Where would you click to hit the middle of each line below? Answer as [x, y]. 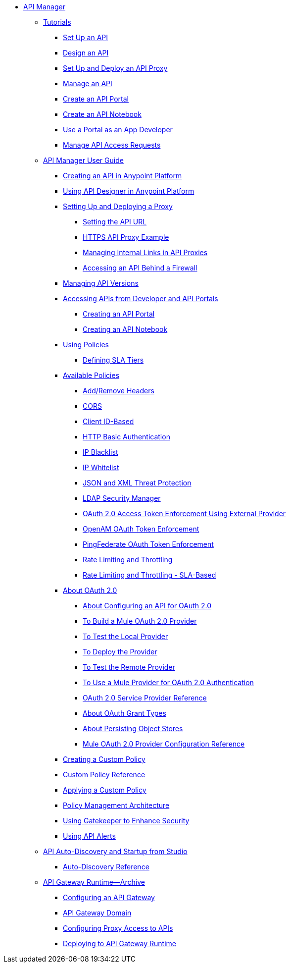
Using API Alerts [89, 836]
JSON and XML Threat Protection [137, 483]
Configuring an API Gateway [109, 897]
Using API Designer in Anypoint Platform [129, 191]
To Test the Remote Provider [129, 667]
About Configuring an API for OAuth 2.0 [147, 606]
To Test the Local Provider [125, 636]
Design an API [86, 53]
